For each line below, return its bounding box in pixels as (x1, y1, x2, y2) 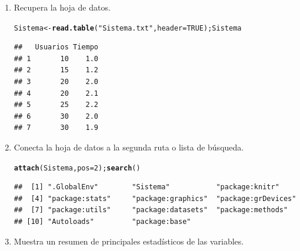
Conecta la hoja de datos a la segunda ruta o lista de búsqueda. (14, 141, 244, 153)
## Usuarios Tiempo (14, 43, 98, 52)
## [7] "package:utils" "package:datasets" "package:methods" (14, 206, 288, 215)
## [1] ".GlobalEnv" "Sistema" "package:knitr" (14, 183, 279, 192)
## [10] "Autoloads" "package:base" (14, 217, 191, 226)
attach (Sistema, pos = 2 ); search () (14, 163, 141, 172)
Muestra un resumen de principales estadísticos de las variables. (14, 235, 244, 247)
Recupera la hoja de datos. (14, 1, 111, 13)
